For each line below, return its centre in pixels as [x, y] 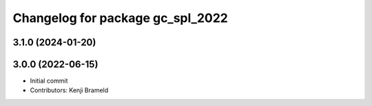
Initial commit [49, 81]
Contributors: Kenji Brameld [69, 90]
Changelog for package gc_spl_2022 [121, 18]
